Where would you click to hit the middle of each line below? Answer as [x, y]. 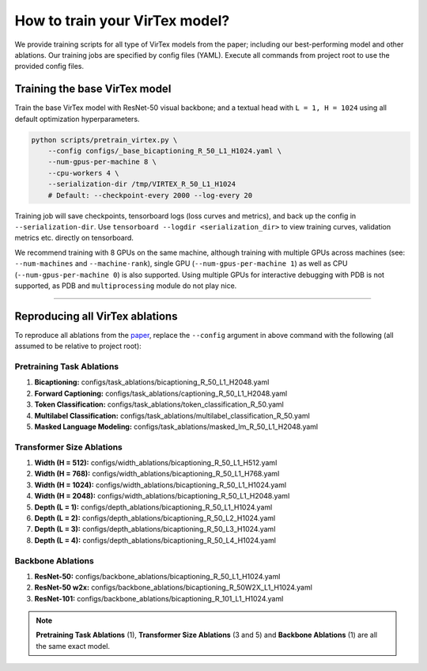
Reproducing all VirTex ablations [96, 316]
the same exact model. [73, 646]
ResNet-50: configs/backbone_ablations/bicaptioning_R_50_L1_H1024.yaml [157, 576]
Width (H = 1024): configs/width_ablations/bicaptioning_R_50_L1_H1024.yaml [161, 485]
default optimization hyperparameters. [77, 119]
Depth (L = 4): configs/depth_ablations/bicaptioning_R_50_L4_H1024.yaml [155, 540]
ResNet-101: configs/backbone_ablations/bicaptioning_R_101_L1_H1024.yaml [159, 598]
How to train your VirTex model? [122, 21]
